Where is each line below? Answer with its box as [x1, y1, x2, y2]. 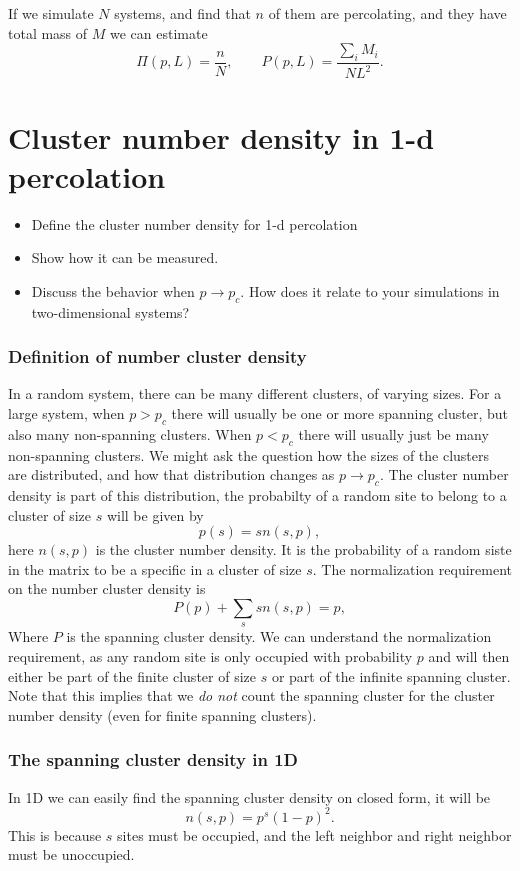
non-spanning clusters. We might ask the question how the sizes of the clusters [8, 444, 490, 465]
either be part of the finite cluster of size [8, 665, 256, 686]
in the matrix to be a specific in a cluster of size [8, 558, 302, 579]
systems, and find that [114, 3, 251, 23]
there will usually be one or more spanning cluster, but [171, 403, 508, 424]
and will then [428, 646, 510, 666]
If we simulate [8, 3, 94, 23]
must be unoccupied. [8, 844, 135, 865]
